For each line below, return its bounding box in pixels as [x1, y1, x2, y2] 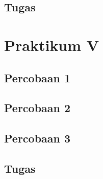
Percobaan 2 [4, 100, 71, 116]
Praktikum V [4, 34, 99, 55]
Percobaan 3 [4, 130, 71, 146]
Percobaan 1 [4, 69, 71, 85]
